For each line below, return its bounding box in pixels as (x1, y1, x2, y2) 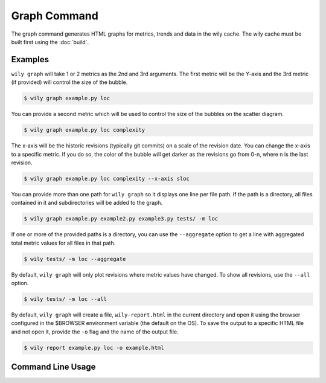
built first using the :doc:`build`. (11, 38, 89, 45)
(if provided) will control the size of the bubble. (11, 79, 128, 86)
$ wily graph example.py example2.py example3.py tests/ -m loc (24, 215, 219, 222)
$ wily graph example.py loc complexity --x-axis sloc (24, 175, 190, 182)
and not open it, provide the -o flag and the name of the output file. (11, 328, 179, 335)
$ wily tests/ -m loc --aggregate (24, 256, 126, 262)
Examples (11, 54, 50, 65)
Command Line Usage (11, 362, 96, 372)
